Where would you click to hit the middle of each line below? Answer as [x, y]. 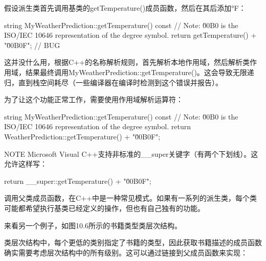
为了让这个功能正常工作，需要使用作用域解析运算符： [94, 99]
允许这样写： [26, 164]
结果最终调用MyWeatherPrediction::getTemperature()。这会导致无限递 [140, 72]
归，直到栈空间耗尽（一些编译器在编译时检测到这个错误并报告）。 [113, 82]
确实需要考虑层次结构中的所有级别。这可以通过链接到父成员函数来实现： [126, 252]
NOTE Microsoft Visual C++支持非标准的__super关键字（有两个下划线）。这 [131, 153]
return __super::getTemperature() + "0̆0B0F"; [78, 181]
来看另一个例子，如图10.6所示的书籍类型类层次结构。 [93, 225]
